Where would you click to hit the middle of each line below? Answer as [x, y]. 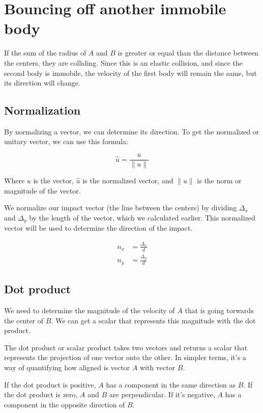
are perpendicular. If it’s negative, [162, 394]
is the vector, [53, 181]
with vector [157, 367]
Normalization [42, 110]
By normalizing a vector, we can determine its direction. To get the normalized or [132, 131]
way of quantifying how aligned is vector [67, 367]
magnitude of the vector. [42, 190]
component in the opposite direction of [65, 404]
